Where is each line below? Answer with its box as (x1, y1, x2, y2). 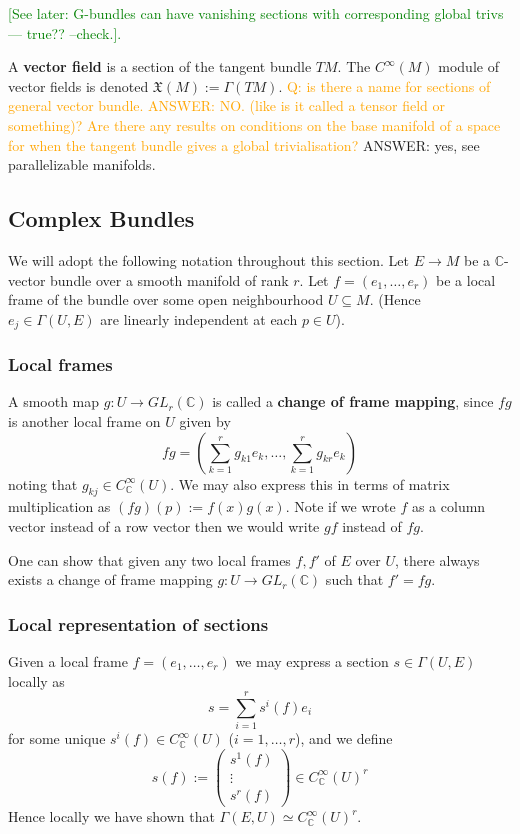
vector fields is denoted (8, 75, 149, 96)
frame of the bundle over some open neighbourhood (8, 289, 324, 310)
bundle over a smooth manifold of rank (50, 269, 289, 290)
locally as (8, 670, 65, 691)
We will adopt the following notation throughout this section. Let (8, 249, 409, 270)
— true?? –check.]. (8, 22, 122, 43)
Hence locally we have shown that (8, 806, 215, 827)
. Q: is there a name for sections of (278, 75, 491, 96)
